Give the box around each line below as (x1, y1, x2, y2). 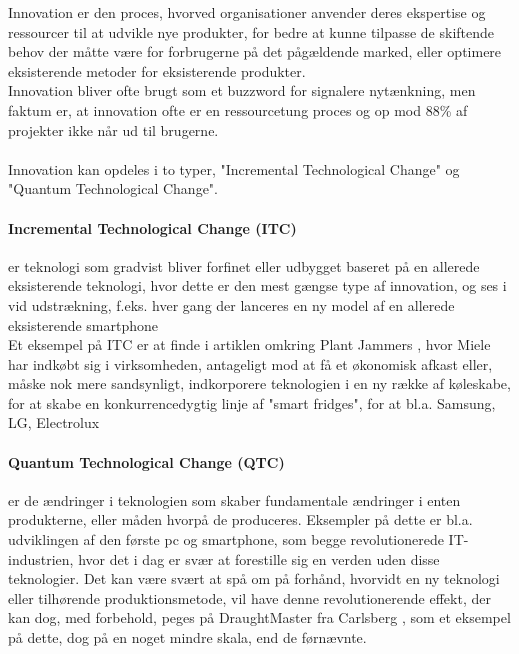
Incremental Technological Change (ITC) (8, 217, 297, 238)
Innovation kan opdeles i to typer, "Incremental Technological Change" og (8, 158, 460, 179)
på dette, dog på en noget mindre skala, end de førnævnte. (8, 627, 367, 648)
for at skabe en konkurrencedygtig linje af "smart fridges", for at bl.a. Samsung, (8, 392, 496, 413)
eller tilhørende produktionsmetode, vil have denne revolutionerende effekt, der (8, 587, 491, 608)
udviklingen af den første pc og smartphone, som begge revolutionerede (8, 529, 444, 550)
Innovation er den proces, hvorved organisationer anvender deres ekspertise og (8, 2, 486, 22)
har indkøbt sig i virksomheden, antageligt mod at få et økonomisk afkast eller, (8, 353, 493, 374)
